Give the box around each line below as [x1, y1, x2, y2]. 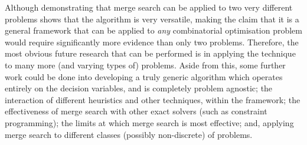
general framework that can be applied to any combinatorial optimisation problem [5, 24, 302, 37]
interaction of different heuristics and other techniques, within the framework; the [5, 93, 301, 106]
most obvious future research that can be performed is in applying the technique [5, 47, 296, 60]
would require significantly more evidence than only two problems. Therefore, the [5, 35, 299, 48]
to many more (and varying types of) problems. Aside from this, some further [5, 58, 286, 71]
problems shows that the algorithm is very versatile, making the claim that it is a [5, 12, 299, 25]
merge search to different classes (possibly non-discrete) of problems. [5, 128, 253, 140]
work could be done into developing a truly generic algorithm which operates [5, 70, 283, 83]
